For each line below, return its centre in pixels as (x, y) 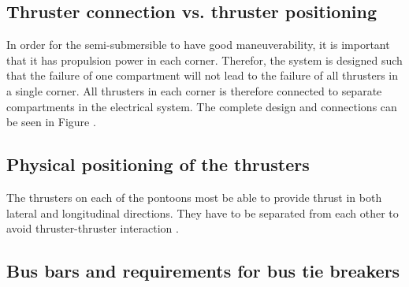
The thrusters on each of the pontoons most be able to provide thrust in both (194, 197)
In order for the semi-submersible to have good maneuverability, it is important (198, 45)
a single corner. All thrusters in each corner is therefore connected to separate (194, 90)
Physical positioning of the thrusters (158, 164)
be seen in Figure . (51, 122)
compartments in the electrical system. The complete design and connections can (202, 106)
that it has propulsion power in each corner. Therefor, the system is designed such (204, 60)
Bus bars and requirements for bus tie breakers (203, 271)
